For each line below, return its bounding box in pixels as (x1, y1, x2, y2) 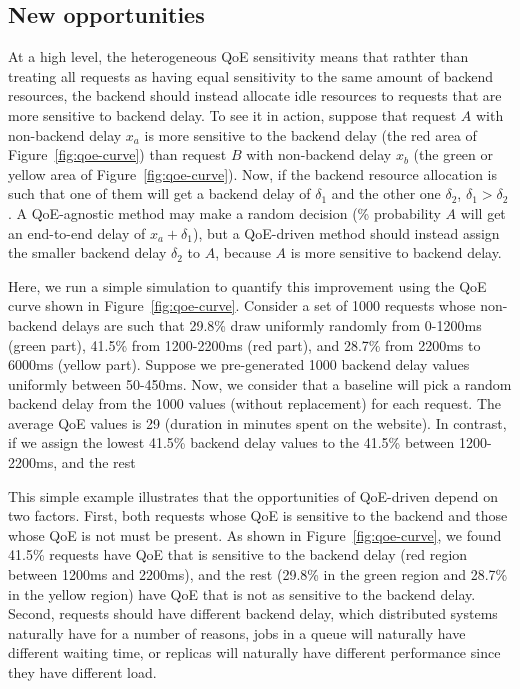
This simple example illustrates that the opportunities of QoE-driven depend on (8, 485, 498, 506)
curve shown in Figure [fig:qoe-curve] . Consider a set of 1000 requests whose (8, 295, 476, 316)
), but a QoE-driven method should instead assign (192, 222, 500, 243)
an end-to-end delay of (8, 222, 146, 243)
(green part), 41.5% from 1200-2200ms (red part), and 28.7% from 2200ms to (8, 334, 481, 355)
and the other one (331, 183, 441, 204)
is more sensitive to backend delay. (290, 242, 502, 263)
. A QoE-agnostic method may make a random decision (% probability (8, 202, 441, 223)
